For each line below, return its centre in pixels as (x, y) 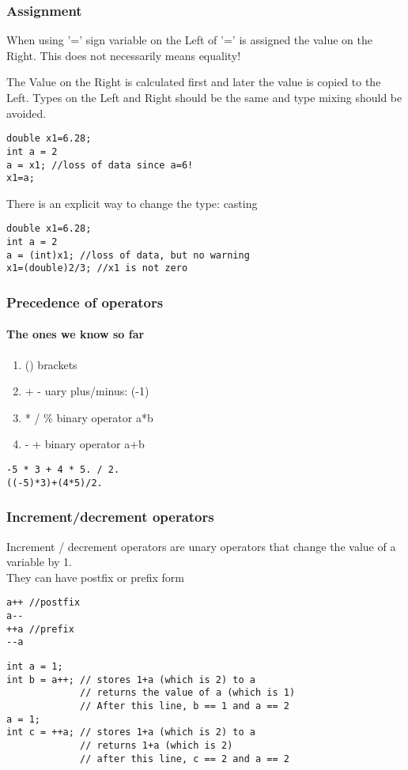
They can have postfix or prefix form (95, 577)
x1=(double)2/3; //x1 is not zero (97, 268)
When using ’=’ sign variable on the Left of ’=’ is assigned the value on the (190, 40)
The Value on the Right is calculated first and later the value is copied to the (194, 82)
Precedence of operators (85, 302)
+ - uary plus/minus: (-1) (87, 391)
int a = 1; (35, 666)
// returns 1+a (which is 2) (157, 745)
